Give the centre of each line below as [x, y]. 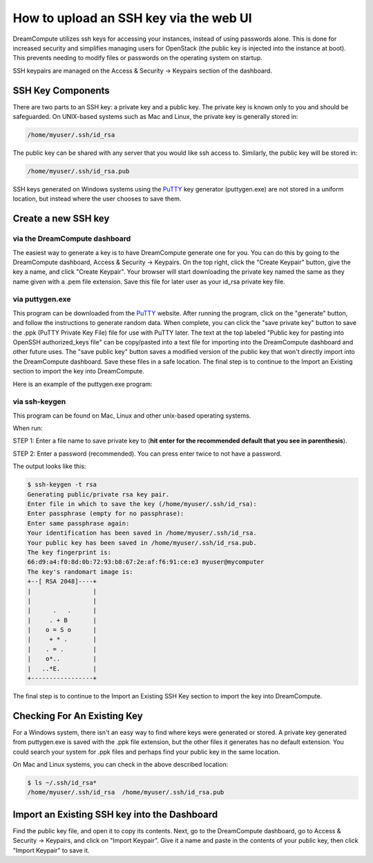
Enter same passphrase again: [78, 523]
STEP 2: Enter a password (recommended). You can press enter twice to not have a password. [147, 454]
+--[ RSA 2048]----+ [62, 582]
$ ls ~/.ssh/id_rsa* [62, 783]
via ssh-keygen [39, 402]
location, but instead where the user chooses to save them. [97, 199]
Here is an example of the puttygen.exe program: [83, 384]
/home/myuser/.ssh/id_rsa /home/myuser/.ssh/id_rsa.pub [126, 792]
